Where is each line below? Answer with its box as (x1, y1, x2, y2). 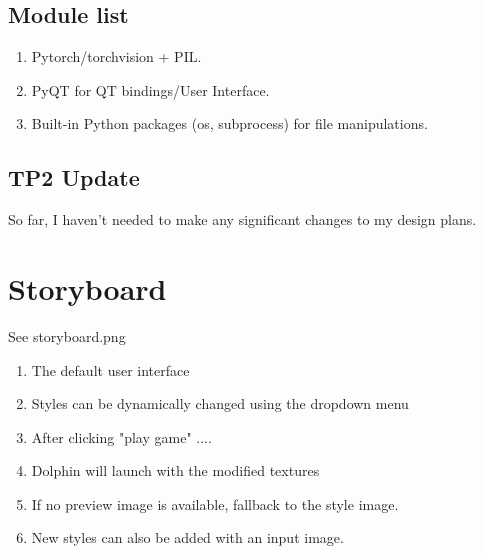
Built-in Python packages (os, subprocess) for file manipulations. (31, 113, 428, 134)
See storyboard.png (8, 325, 126, 346)
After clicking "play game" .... (31, 426, 212, 447)
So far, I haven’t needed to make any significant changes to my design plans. (8, 209, 477, 230)
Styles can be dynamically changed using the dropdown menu (31, 393, 409, 414)
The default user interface (31, 359, 190, 380)
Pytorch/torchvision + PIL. (31, 46, 202, 67)
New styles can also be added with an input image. (31, 527, 344, 548)
